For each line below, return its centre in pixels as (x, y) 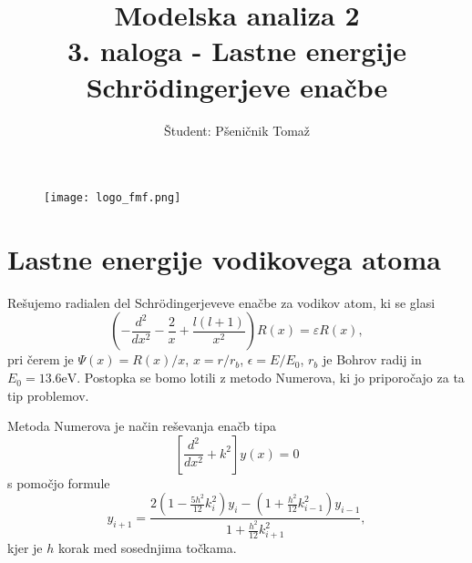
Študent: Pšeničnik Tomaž (237, 130)
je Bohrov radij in (372, 359)
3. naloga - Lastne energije (237, 51)
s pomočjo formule (59, 482)
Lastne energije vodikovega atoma (224, 258)
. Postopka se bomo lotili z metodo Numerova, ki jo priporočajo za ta (271, 378)
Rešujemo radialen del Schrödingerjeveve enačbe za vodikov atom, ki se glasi (221, 302)
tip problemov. (48, 395)
